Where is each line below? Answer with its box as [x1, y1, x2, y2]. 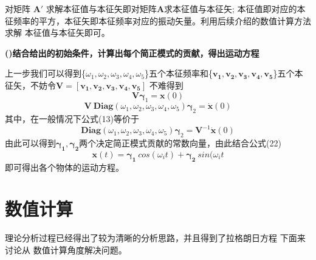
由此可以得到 [5, 137, 56, 149]
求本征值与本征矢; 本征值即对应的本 [164, 2, 306, 15]
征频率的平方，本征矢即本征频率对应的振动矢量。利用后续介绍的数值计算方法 [5, 14, 311, 27]
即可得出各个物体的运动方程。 [5, 160, 124, 173]
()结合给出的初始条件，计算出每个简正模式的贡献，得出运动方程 [5, 46, 259, 59]
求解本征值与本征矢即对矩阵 [46, 2, 157, 15]
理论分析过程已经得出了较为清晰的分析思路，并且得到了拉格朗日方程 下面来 [5, 231, 306, 244]
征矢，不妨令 [5, 78, 56, 91]
